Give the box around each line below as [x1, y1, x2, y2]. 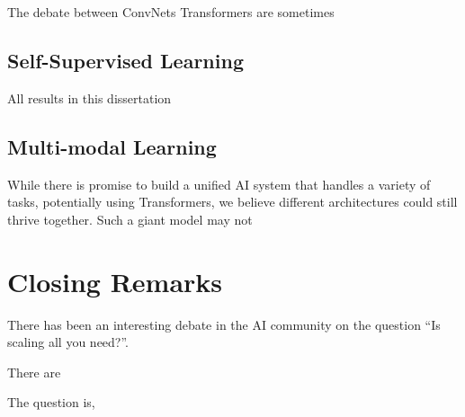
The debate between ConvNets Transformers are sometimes [7, 3, 335, 21]
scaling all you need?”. [7, 333, 130, 351]
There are [7, 362, 61, 381]
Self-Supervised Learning [7, 46, 244, 74]
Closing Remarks [7, 262, 223, 299]
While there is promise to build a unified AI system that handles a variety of [7, 174, 431, 193]
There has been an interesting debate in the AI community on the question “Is [7, 315, 441, 333]
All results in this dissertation [7, 88, 172, 107]
